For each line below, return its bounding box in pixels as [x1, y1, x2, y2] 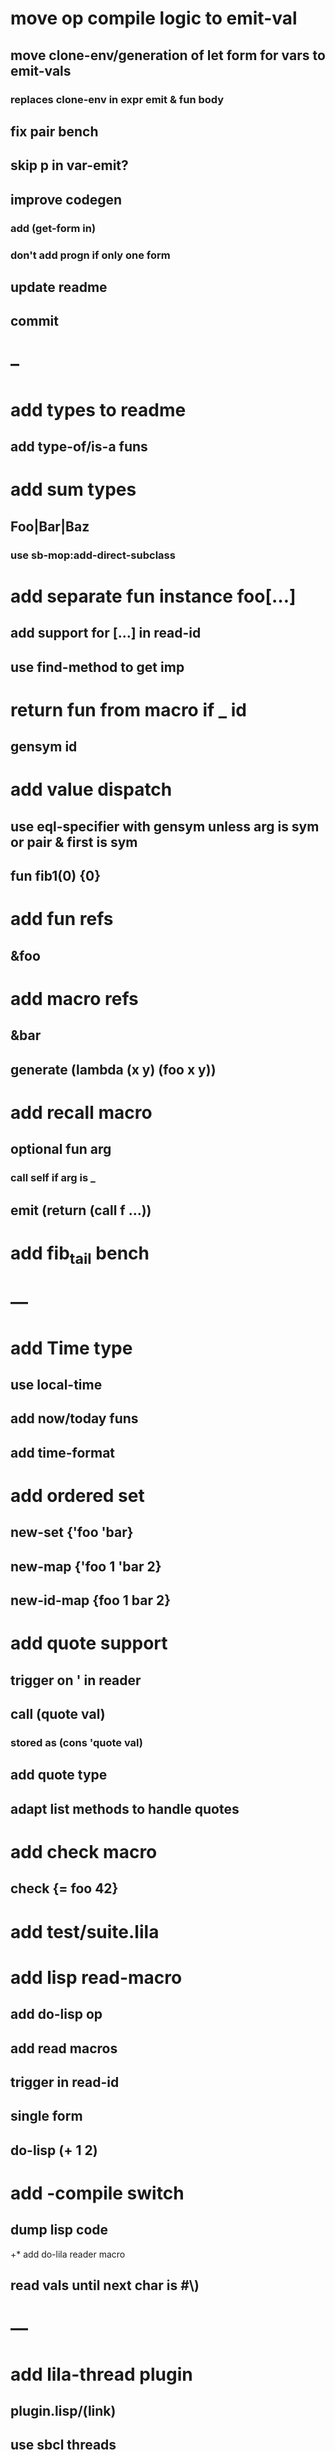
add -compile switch [10, 2182, 185, 2204]
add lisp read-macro [10, 1966, 183, 1989]
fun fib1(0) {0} [10, 868, 102, 885]
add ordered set [10, 1485, 145, 1507]
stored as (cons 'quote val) [10, 1736, 143, 1750]
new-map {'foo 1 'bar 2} [10, 1558, 162, 1575]
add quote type [10, 1767, 108, 1784]
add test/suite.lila [10, 1920, 160, 1943]
